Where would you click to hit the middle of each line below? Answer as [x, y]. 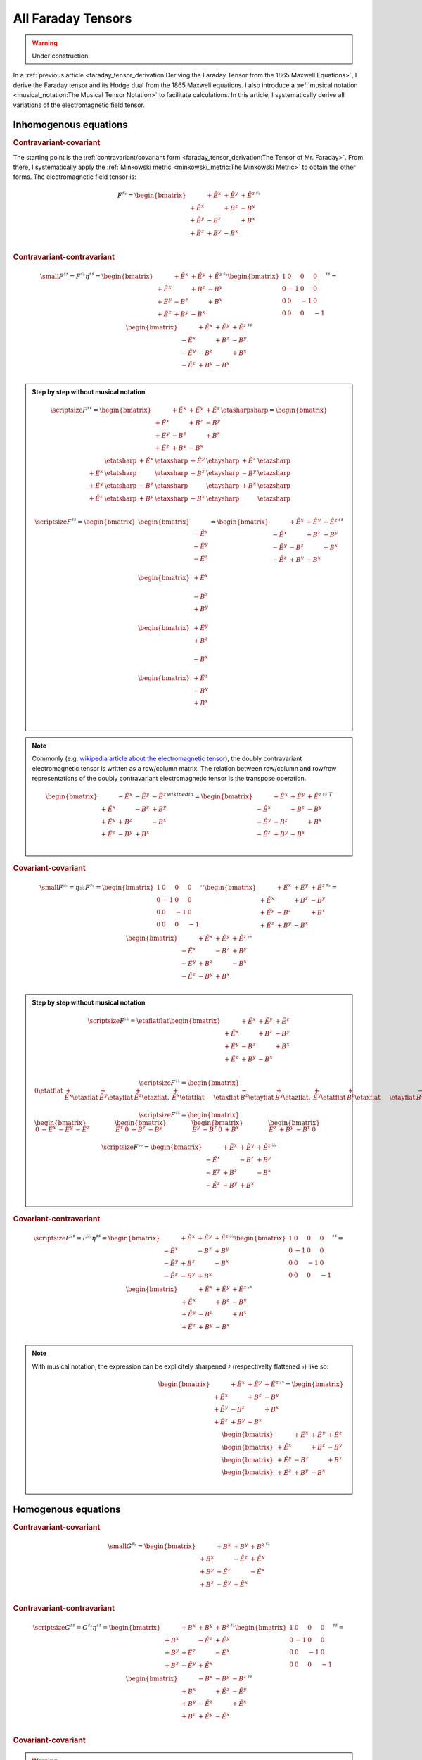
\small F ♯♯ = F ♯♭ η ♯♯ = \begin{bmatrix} [97, 276]
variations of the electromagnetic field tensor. [79, 105]
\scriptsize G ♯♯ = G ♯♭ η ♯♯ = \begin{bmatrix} [97, 1627]
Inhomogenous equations [70, 125]
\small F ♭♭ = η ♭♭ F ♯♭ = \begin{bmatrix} [97, 887]
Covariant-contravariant [57, 1219]
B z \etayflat [257, 1096]
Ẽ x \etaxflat [81, 1096]
